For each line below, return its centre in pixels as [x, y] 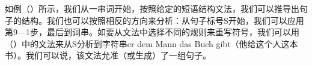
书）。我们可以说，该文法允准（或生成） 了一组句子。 [108, 55]
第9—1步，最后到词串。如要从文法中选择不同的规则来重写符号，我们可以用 [152, 32]
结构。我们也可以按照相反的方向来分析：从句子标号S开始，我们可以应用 [163, 20]
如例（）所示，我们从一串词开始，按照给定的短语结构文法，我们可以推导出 [152, 8]
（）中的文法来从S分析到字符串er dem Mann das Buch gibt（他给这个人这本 [151, 43]
